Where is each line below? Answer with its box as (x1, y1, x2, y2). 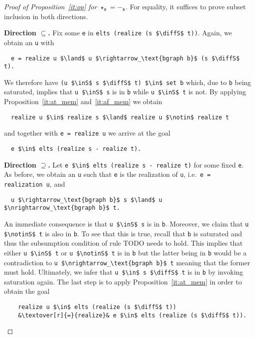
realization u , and (4, 179, 65, 189)
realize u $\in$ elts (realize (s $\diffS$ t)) (18, 304, 176, 311)
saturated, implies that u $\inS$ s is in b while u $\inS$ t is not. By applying (4, 86, 246, 97)
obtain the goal (4, 286, 50, 296)
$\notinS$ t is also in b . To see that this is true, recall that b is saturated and (4, 228, 242, 238)
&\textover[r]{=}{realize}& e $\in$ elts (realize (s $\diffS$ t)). (18, 311, 247, 319)
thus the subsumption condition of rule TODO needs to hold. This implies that (4, 238, 243, 248)
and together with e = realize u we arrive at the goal (4, 128, 170, 138)
